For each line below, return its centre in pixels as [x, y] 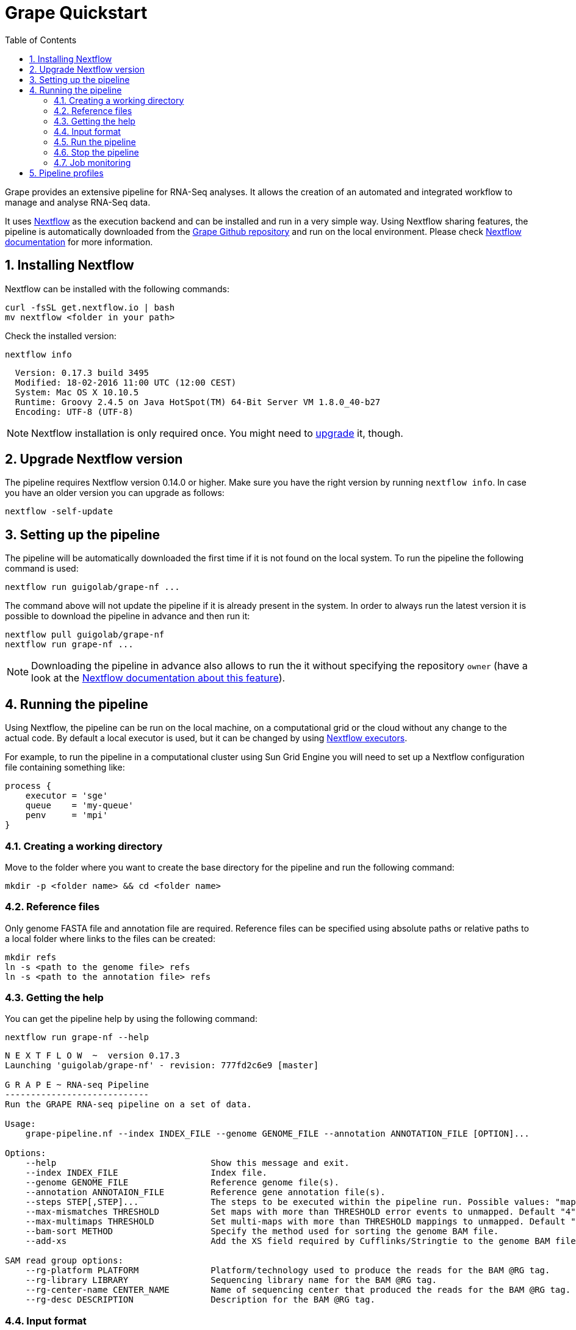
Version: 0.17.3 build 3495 [82, 372]
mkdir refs [31, 957]
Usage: [20, 1124]
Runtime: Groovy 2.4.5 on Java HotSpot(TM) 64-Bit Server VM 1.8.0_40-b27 [198, 402]
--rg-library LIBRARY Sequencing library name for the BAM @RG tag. [231, 1280]
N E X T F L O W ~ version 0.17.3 [92, 1056]
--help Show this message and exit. [187, 1163]
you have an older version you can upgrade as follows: [115, 493]
